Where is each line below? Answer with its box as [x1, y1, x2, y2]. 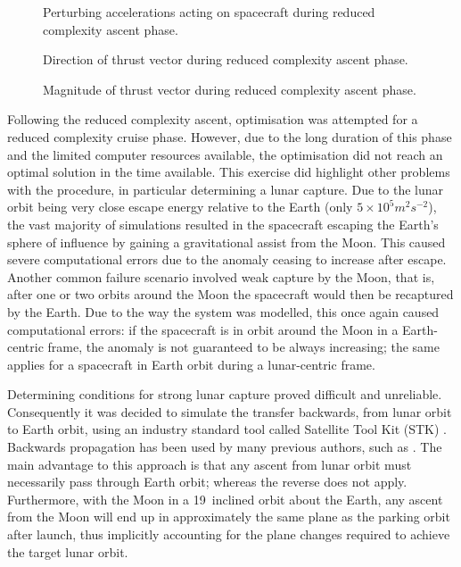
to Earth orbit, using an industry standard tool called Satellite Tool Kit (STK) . [7, 420, 448, 438]
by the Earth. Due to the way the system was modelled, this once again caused [7, 302, 440, 321]
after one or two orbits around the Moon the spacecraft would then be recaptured [7, 285, 454, 304]
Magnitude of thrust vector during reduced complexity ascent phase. [43, 79, 416, 98]
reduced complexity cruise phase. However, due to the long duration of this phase [7, 127, 452, 146]
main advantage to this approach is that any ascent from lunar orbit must [7, 454, 412, 473]
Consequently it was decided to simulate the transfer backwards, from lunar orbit [7, 402, 452, 421]
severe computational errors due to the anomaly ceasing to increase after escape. [7, 250, 447, 269]
